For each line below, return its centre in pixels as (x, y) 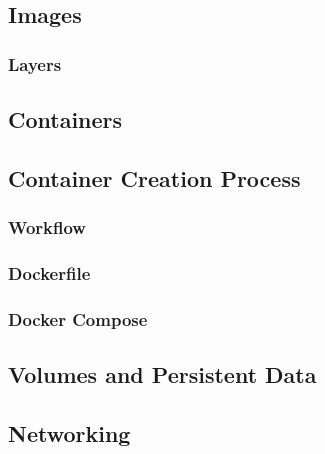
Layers (35, 63)
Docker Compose (78, 318)
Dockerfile (49, 272)
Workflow (47, 227)
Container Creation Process (154, 177)
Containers (65, 119)
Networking (69, 432)
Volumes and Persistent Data (162, 374)
